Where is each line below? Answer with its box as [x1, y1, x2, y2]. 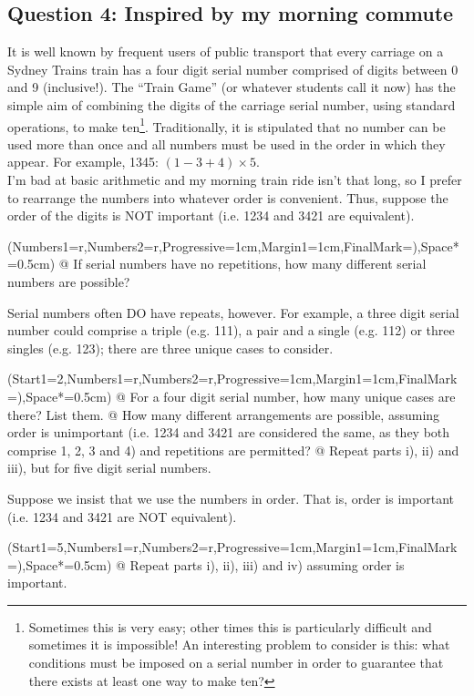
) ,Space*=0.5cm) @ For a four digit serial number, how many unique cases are [16, 386, 456, 405]
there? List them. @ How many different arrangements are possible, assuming [7, 404, 440, 424]
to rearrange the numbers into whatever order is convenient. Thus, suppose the [7, 188, 448, 207]
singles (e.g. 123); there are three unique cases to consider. [7, 338, 334, 357]
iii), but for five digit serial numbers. [7, 458, 211, 477]
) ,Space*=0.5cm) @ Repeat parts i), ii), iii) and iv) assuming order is [16, 555, 405, 574]
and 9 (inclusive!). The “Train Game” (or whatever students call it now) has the [7, 77, 456, 97]
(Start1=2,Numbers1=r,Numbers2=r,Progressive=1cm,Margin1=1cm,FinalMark [7, 369, 458, 388]
